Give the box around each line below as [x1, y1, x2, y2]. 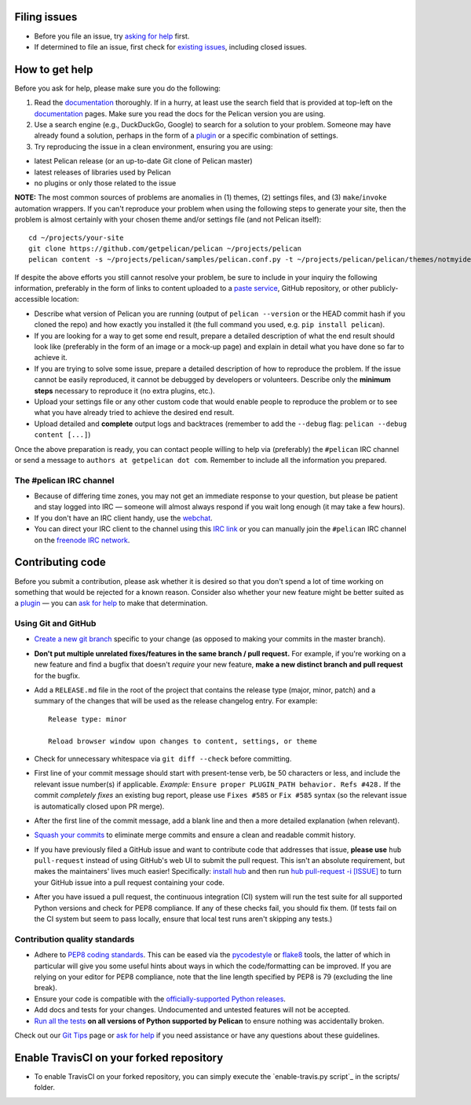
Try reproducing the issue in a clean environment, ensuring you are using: [34, 141, 273, 151]
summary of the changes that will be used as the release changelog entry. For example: [34, 696, 318, 706]
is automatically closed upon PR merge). [34, 802, 165, 811]
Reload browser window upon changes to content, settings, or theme [48, 736, 317, 746]
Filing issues [14, 10, 78, 24]
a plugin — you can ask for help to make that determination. [14, 598, 208, 608]
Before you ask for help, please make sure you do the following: [14, 83, 221, 93]
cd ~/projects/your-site [28, 233, 124, 242]
